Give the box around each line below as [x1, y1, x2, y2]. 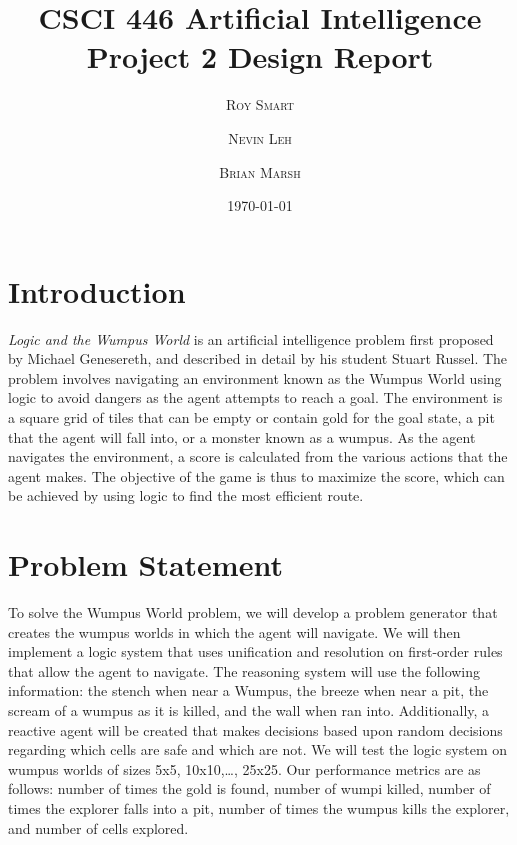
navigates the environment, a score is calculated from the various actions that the [8, 446, 508, 467]
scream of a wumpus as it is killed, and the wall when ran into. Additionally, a [8, 700, 490, 721]
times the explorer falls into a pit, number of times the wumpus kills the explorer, [8, 798, 510, 819]
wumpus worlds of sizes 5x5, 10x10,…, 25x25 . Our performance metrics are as [8, 758, 481, 779]
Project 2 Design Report [86, 36, 434, 77]
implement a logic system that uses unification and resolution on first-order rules [8, 641, 503, 662]
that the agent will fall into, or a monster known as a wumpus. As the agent [8, 426, 476, 447]
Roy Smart [225, 94, 295, 115]
